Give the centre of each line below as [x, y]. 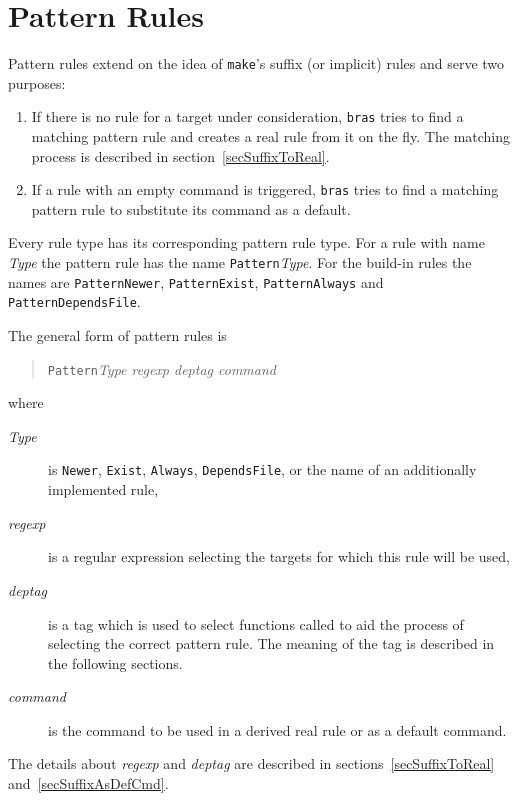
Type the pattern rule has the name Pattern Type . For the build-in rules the [240, 262]
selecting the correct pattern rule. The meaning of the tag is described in [271, 643]
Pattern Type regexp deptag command [161, 368]
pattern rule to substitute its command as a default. [191, 208]
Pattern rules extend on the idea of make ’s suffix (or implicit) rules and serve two [256, 63]
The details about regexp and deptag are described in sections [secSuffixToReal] [251, 763]
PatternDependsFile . [74, 301]
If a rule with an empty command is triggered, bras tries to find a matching [265, 189]
